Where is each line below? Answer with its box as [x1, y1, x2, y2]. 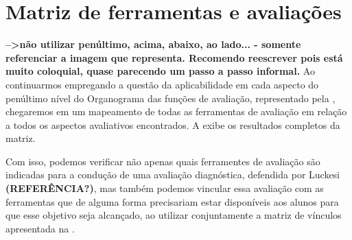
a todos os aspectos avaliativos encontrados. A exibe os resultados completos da [5, 117, 340, 132]
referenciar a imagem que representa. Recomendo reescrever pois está [5, 50, 343, 64]
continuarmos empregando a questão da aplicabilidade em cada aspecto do [5, 77, 319, 91]
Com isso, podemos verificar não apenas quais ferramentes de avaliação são [5, 154, 320, 168]
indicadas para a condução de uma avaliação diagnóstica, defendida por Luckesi [5, 167, 340, 182]
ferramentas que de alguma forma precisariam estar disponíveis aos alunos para [5, 194, 339, 208]
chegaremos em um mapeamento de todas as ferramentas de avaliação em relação [5, 104, 347, 119]
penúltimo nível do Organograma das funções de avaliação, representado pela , [5, 91, 336, 105]
